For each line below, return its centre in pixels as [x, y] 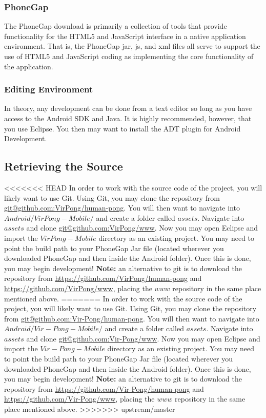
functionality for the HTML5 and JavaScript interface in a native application [125, 36]
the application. [29, 66]
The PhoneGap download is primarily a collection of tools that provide [116, 26]
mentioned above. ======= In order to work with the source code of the [123, 298]
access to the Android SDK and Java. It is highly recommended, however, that [128, 118]
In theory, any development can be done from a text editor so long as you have [128, 108]
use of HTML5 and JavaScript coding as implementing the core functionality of [129, 56]
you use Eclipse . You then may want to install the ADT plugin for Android [122, 128]
